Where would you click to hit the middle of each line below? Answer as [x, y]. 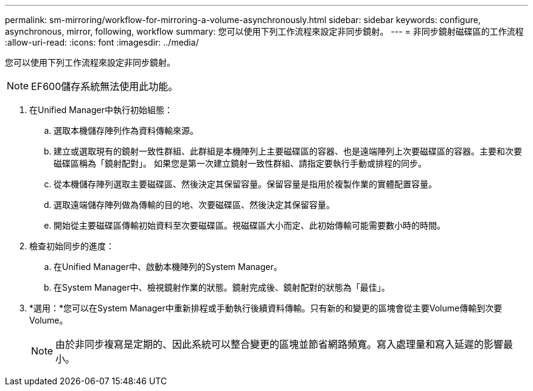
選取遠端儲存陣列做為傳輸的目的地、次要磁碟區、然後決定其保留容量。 [194, 205]
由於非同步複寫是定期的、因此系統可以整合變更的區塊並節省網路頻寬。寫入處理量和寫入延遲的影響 [280, 344]
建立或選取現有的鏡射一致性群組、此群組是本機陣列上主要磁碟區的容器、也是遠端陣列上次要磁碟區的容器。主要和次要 [288, 151]
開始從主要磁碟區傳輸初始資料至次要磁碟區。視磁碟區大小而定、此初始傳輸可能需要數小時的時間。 [249, 225]
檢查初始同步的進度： [72, 246]
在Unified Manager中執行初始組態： [101, 110]
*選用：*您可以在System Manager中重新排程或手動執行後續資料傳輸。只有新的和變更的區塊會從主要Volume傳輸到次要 [266, 308]
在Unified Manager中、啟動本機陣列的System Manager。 [168, 267]
